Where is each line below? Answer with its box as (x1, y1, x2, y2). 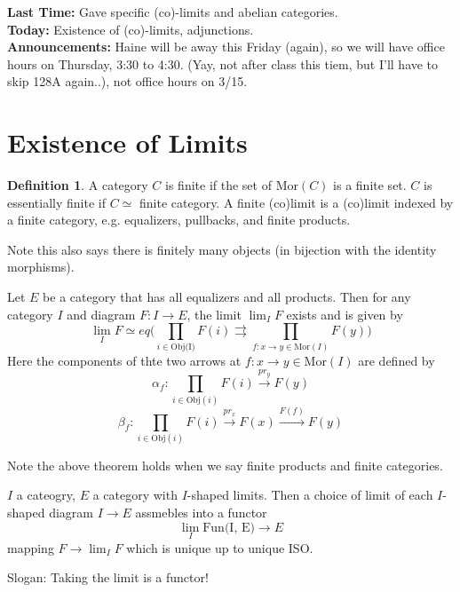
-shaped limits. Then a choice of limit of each (186, 485, 433, 504)
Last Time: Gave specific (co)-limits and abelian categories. (7, 3, 338, 20)
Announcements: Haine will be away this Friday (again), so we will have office (7, 37, 445, 56)
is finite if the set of (165, 176, 272, 194)
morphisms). (7, 257, 75, 276)
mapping (7, 538, 54, 556)
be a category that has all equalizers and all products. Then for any (43, 288, 411, 306)
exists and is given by (286, 304, 403, 323)
